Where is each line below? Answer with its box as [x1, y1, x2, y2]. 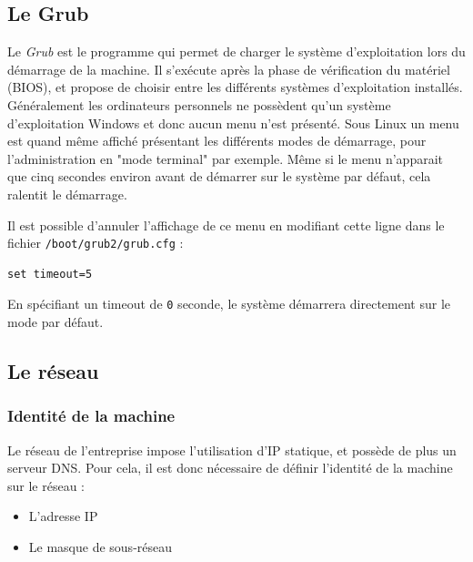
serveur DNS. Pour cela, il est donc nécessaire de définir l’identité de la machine [7, 458, 453, 477]
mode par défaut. [7, 312, 104, 332]
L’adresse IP [28, 506, 98, 526]
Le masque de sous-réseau [28, 537, 173, 557]
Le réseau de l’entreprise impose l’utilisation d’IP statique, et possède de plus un [7, 440, 457, 459]
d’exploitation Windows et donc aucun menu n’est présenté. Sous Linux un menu [7, 113, 459, 132]
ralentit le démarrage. [7, 184, 127, 203]
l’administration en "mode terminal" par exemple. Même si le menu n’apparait [7, 148, 444, 168]
